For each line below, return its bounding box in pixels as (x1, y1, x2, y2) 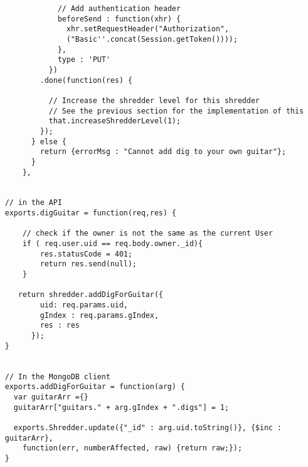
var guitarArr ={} (13, 392, 89, 401)
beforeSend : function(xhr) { (57, 14, 181, 23)
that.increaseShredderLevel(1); (48, 117, 181, 126)
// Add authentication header (57, 4, 181, 13)
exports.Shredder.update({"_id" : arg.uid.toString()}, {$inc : (13, 423, 282, 432)
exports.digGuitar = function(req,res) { (5, 209, 177, 218)
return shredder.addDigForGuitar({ (18, 290, 163, 299)
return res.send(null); (40, 260, 137, 269)
